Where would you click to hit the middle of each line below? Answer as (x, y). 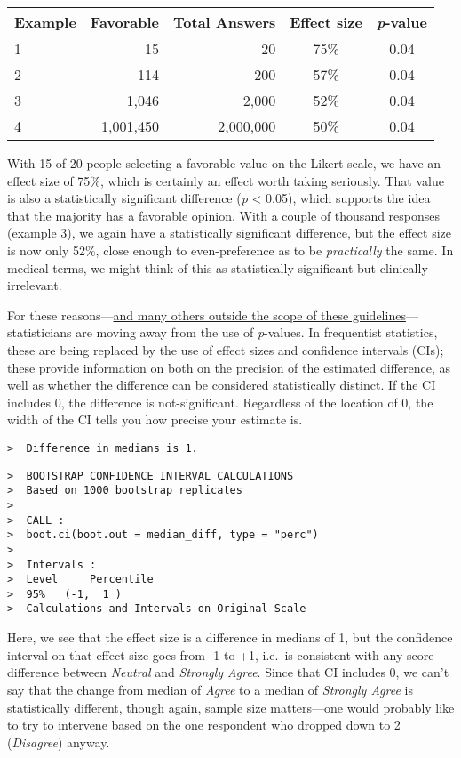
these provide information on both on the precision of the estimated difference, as (229, 367)
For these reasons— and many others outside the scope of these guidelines (207, 314)
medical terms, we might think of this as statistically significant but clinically (218, 267)
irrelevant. (35, 285)
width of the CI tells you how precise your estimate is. (155, 419)
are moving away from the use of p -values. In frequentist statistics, (257, 332)
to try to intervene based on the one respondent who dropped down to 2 (204, 725)
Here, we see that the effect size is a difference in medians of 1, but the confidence (230, 637)
